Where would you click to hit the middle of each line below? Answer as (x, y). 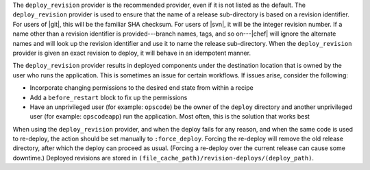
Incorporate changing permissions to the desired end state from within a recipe (141, 88)
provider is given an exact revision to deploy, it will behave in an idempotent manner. (132, 53)
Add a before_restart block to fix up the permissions (109, 97)
